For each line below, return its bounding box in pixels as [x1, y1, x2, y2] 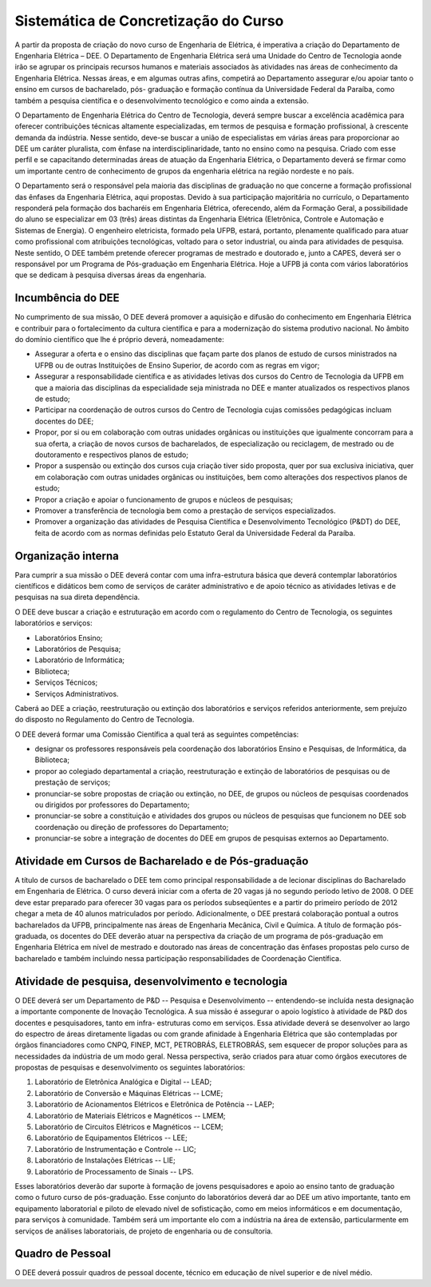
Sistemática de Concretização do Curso [14, 12, 284, 30]
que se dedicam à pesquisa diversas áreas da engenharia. [14, 270, 207, 280]
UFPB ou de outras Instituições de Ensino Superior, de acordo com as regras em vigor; [34, 360, 320, 370]
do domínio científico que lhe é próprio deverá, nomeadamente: [14, 335, 224, 344]
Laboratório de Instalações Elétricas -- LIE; [34, 1155, 176, 1166]
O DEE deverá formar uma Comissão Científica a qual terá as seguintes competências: [14, 729, 299, 739]
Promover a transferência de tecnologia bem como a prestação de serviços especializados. [34, 506, 336, 515]
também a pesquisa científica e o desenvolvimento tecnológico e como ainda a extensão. [14, 96, 309, 105]
